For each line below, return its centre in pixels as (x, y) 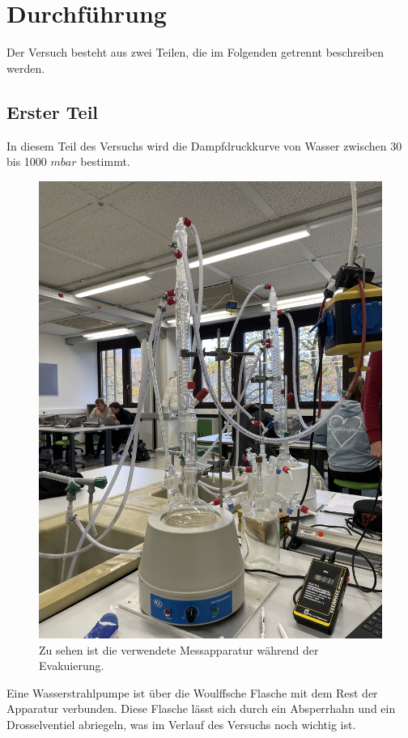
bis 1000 (27, 161)
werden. (26, 68)
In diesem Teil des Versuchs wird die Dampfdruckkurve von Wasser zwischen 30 (204, 145)
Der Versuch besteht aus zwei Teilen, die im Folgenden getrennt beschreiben (195, 52)
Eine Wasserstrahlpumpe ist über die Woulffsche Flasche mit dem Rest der (192, 692)
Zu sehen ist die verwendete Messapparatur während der (179, 649)
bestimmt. (105, 161)
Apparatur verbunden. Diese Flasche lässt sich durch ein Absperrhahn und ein (201, 708)
